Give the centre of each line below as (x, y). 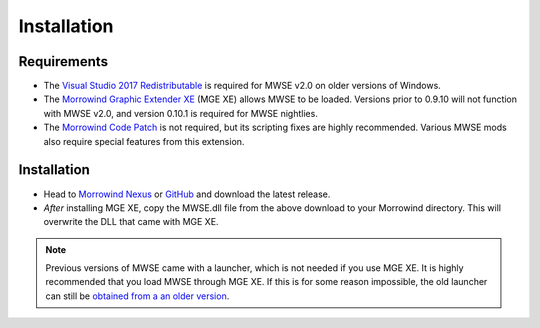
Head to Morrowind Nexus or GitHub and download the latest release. (187, 194)
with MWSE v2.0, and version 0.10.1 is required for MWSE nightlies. (181, 113)
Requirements (63, 61)
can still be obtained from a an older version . (137, 296)
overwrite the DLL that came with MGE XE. (131, 222)
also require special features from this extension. (144, 141)
